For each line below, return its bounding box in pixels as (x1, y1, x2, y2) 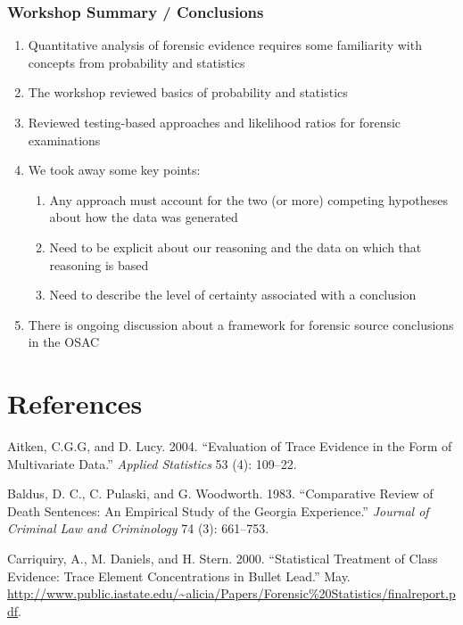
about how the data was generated (49, 208, 238, 226)
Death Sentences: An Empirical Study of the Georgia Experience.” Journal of (7, 501, 429, 520)
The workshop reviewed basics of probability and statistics (28, 83, 348, 102)
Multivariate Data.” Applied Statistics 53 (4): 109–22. (7, 454, 297, 473)
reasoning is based (49, 255, 149, 274)
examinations (28, 130, 101, 149)
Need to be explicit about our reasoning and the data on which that (49, 237, 422, 256)
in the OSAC (28, 333, 100, 351)
